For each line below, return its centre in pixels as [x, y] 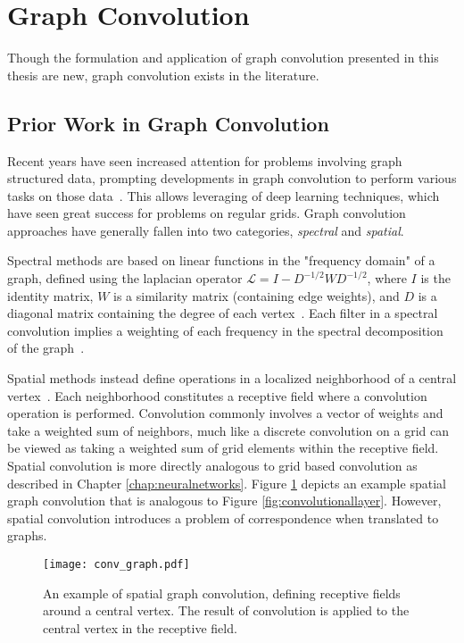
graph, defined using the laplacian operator [125, 278]
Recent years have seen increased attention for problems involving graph [205, 160]
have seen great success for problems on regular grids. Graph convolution [207, 213]
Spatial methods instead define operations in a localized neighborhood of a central [232, 378]
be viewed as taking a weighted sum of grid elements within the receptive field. [223, 448]
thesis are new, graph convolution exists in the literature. [163, 75]
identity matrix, [50, 295]
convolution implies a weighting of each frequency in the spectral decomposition [225, 330]
